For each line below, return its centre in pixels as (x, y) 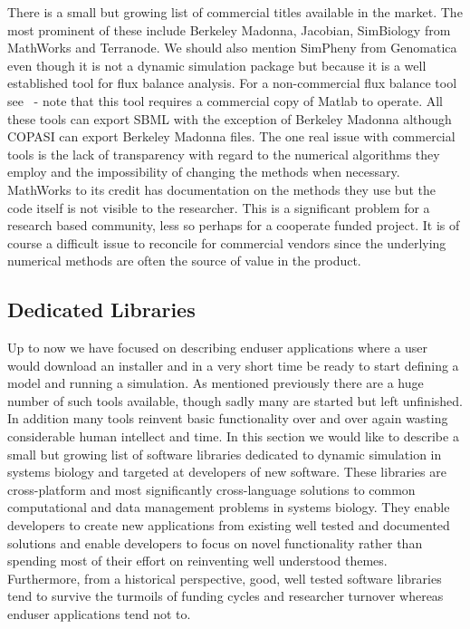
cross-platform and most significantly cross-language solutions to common (211, 489)
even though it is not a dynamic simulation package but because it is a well (217, 65)
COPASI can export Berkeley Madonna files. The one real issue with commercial (231, 136)
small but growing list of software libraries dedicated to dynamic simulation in (225, 454)
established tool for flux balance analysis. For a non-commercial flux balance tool (232, 83)
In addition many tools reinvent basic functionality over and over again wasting (228, 418)
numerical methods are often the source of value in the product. (184, 261)
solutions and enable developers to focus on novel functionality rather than (215, 542)
